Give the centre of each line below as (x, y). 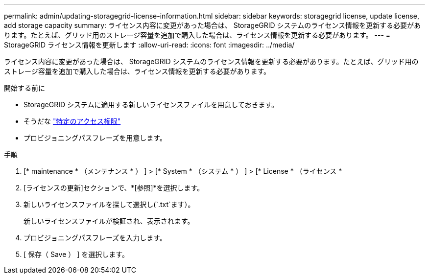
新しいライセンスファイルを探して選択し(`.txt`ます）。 (109, 204)
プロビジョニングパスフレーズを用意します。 (95, 138)
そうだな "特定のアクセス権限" (72, 121)
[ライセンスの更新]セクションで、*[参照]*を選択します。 (114, 188)
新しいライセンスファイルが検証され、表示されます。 (109, 221)
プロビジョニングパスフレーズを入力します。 (95, 238)
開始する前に (24, 88)
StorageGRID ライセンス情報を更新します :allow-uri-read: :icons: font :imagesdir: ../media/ (149, 45)
